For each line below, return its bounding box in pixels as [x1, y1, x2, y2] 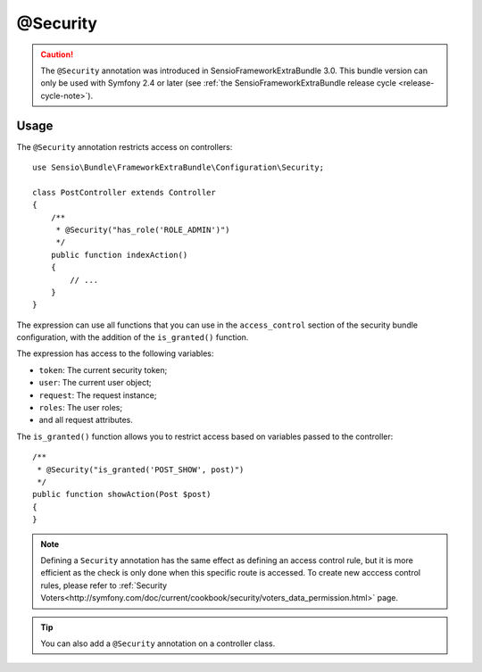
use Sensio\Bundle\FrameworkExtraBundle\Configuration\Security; [32, 162, 325, 173]
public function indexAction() [50, 250, 188, 260]
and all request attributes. [38, 415, 134, 426]
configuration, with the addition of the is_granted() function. [16, 332, 249, 343]
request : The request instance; [38, 389, 157, 401]
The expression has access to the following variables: [16, 348, 214, 359]
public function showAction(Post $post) [32, 489, 212, 500]
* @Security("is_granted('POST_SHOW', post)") [37, 464, 245, 475]
